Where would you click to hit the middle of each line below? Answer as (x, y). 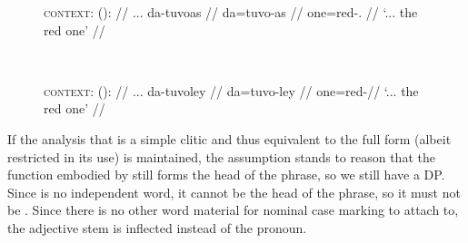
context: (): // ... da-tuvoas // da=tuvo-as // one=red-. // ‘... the (231, 12)
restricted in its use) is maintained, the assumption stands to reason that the (221, 156)
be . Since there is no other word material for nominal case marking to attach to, (233, 210)
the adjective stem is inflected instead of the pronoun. (157, 227)
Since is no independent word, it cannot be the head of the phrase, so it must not (234, 192)
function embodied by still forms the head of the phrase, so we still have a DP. (226, 175)
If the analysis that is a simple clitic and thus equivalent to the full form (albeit (229, 138)
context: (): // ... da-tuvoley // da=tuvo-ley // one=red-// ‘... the (231, 90)
